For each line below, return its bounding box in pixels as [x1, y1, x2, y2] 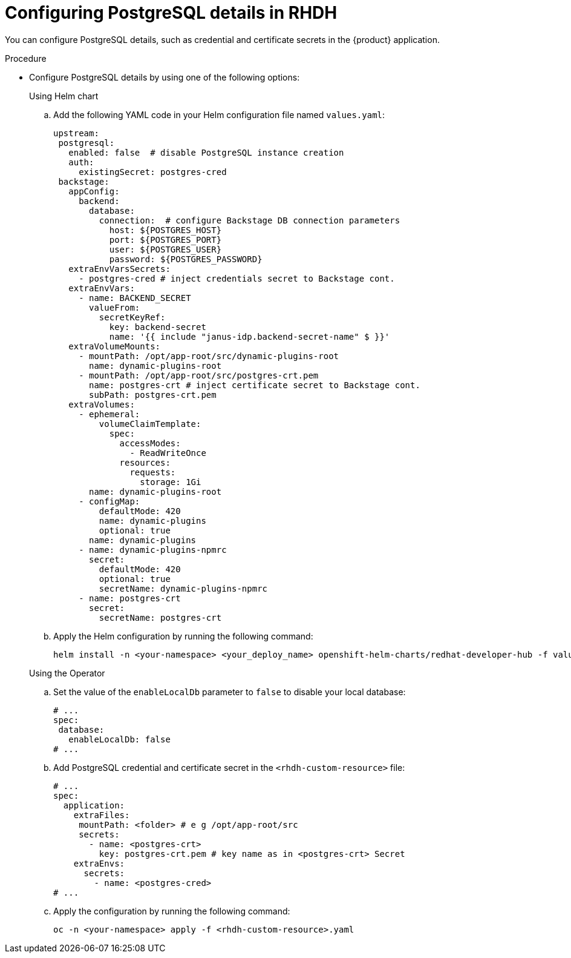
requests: [129, 467, 176, 477]
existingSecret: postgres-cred [79, 167, 227, 177]
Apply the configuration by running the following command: [53, 905, 290, 916]
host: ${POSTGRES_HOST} [109, 225, 222, 235]
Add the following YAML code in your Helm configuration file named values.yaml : [53, 109, 385, 120]
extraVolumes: [68, 399, 135, 409]
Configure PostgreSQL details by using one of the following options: [29, 71, 300, 82]
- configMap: [79, 496, 140, 506]
